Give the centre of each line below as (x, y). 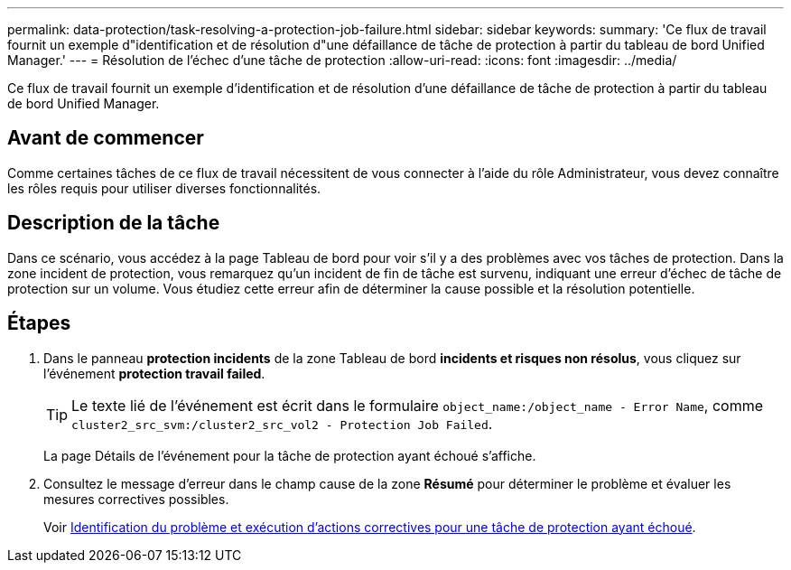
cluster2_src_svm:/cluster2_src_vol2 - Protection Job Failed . (282, 423)
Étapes (39, 323)
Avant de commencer (106, 138)
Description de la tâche (114, 223)
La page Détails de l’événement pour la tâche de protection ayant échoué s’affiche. (290, 455)
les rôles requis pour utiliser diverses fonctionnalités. (164, 188)
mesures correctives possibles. (136, 499)
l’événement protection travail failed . (154, 373)
